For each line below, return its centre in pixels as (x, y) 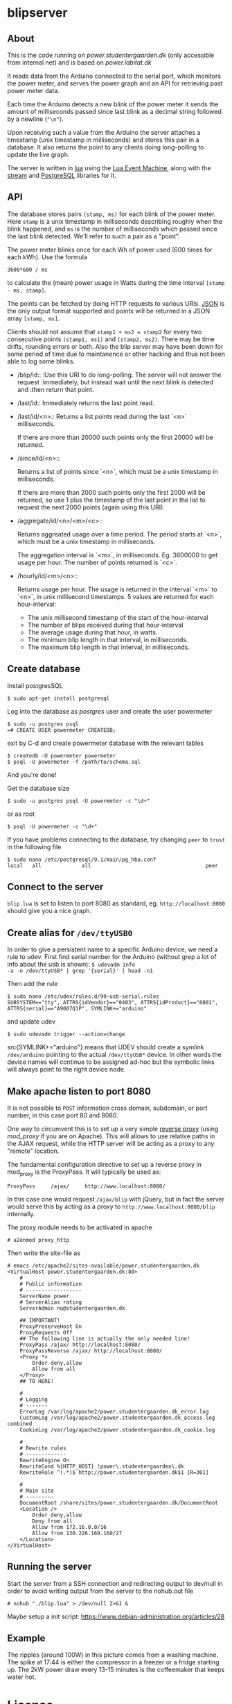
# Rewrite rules (43, 1448)
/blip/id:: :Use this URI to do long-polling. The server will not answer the (119, 375)
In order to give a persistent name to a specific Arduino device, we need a (113, 949)
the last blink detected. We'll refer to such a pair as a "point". (93, 236)
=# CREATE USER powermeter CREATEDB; (62, 730)
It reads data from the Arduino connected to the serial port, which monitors (114, 76)
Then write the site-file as (44, 1253)
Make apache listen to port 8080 (79, 1091)
